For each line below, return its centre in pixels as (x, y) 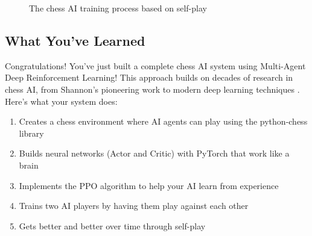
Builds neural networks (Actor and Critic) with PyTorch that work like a (154, 153)
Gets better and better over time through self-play (112, 225)
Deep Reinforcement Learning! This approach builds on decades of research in (149, 77)
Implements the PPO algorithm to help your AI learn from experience (149, 185)
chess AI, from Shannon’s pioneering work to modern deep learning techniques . (152, 89)
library (31, 133)
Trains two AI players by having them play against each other (134, 206)
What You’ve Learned (75, 40)
